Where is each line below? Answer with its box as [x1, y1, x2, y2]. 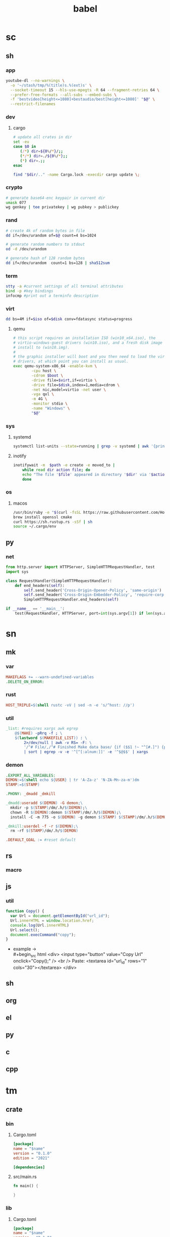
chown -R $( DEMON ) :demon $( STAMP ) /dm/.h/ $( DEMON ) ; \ [10, 810, 122, 815]
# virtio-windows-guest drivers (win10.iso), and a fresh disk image [13, 340, 163, 345]
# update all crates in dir [13, 135, 72, 140]
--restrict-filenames [10, 101, 56, 106]
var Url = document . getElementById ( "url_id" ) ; [10, 913, 110, 919]
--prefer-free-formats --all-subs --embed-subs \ [10, 92, 117, 97]
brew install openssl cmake [13, 514, 72, 520]
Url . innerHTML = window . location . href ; [10, 918, 94, 923]
